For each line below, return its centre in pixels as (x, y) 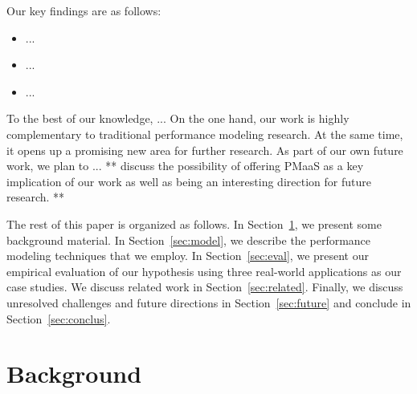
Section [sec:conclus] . (59, 318)
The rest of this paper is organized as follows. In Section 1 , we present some (194, 223)
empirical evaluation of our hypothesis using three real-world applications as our (204, 271)
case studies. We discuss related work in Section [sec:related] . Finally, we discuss (205, 287)
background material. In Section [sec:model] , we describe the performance (189, 240)
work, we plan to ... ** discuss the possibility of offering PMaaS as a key (185, 166)
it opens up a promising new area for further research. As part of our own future (205, 150)
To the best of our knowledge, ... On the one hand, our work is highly (178, 118)
